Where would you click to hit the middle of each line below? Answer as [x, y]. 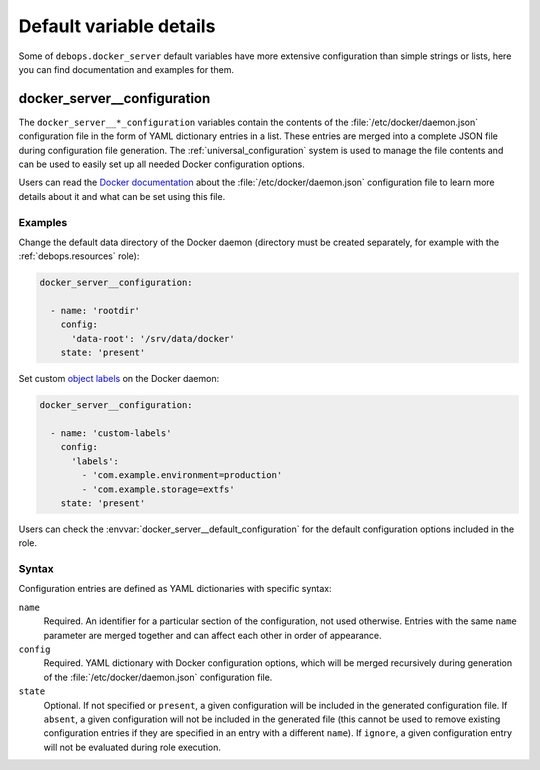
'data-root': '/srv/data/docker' [153, 338]
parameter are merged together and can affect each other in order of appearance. [212, 635]
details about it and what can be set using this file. [122, 196]
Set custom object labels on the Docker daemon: [119, 379]
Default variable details [117, 26]
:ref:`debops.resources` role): [79, 256]
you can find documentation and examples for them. [126, 69]
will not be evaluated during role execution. [132, 747]
